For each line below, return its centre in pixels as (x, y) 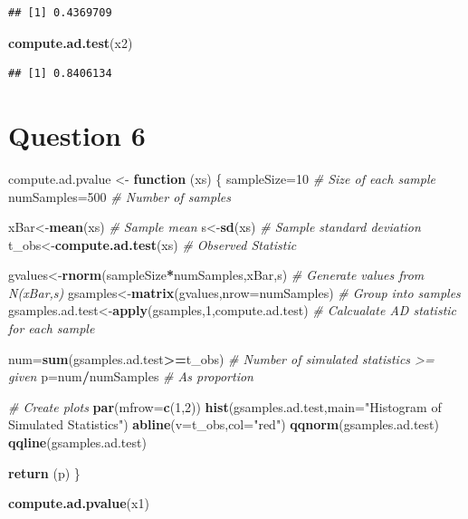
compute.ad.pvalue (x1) (79, 503)
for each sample (52, 328)
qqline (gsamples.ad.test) (77, 442)
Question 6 (77, 135)
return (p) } (44, 472)
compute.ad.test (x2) (71, 42)
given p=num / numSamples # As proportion (131, 376)
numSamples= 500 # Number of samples (119, 196)
